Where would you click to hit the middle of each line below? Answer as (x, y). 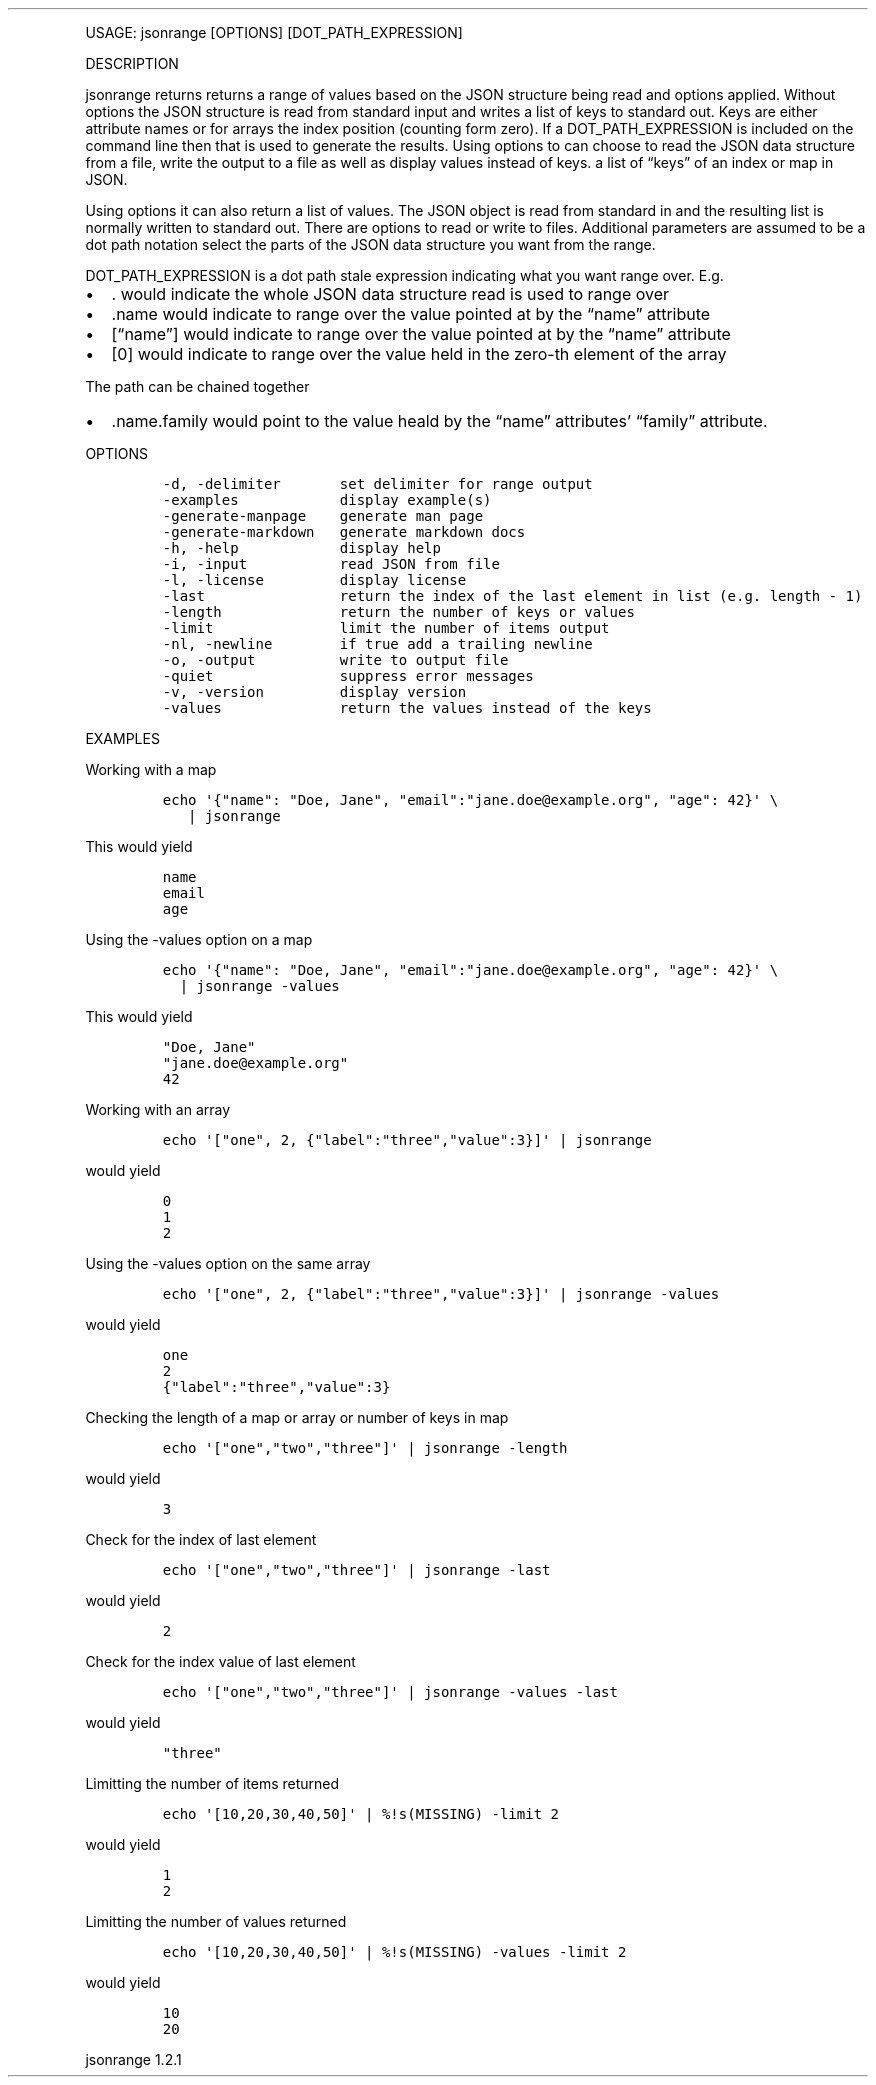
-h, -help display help (301, 548)
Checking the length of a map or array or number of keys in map (297, 1417)
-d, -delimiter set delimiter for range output (377, 484)
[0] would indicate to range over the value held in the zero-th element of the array (419, 354)
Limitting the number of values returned (216, 1921)
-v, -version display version (314, 692)
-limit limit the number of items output (386, 628)
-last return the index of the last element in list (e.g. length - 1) (512, 596)
